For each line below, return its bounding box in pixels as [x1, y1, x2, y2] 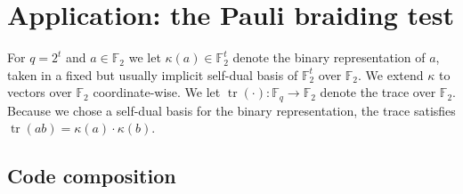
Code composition [7, 162, 176, 190]
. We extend [358, 65, 424, 84]
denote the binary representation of [232, 48, 426, 67]
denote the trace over [320, 83, 436, 101]
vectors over [7, 83, 72, 101]
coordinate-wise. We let [93, 83, 221, 101]
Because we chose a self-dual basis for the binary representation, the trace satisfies [7, 101, 456, 119]
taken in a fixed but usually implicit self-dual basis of [7, 65, 298, 84]
